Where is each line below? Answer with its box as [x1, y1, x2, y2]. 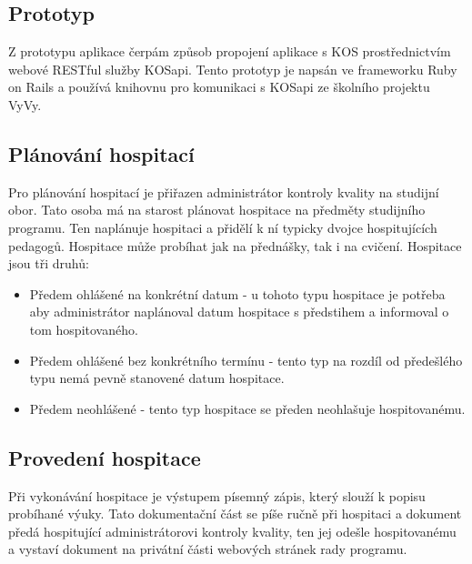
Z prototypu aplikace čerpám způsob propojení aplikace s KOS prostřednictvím [8, 42, 451, 61]
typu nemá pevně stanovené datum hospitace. [29, 368, 285, 388]
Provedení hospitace [8, 443, 201, 471]
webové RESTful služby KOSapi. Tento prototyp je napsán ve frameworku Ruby [8, 59, 457, 78]
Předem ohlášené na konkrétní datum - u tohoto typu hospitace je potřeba [29, 284, 446, 303]
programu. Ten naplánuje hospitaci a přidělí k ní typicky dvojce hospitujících [8, 217, 437, 237]
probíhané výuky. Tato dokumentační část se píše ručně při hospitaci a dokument [8, 504, 462, 523]
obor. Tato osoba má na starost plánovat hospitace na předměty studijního [8, 200, 426, 219]
